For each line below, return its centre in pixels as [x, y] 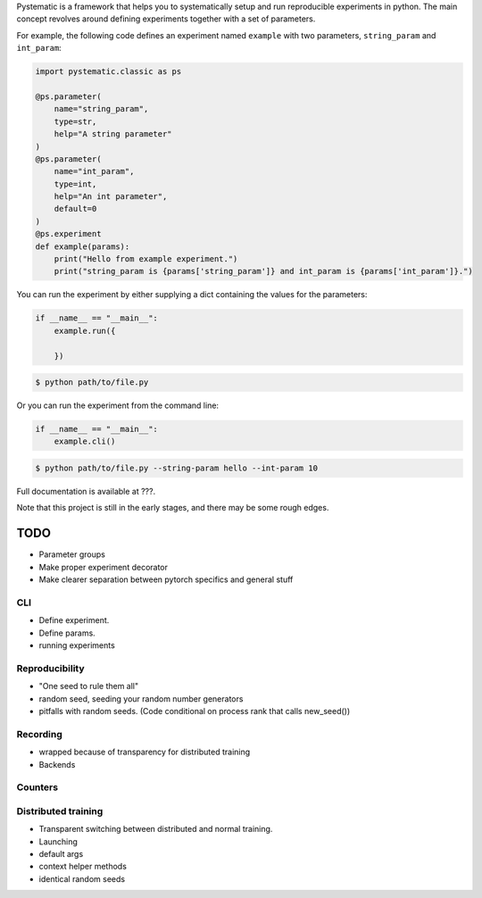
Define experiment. [74, 620]
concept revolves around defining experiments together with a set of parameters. [166, 19]
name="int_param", [94, 171]
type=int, [75, 184]
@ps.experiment [68, 234]
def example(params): [83, 246]
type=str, [75, 121]
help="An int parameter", [111, 197]
